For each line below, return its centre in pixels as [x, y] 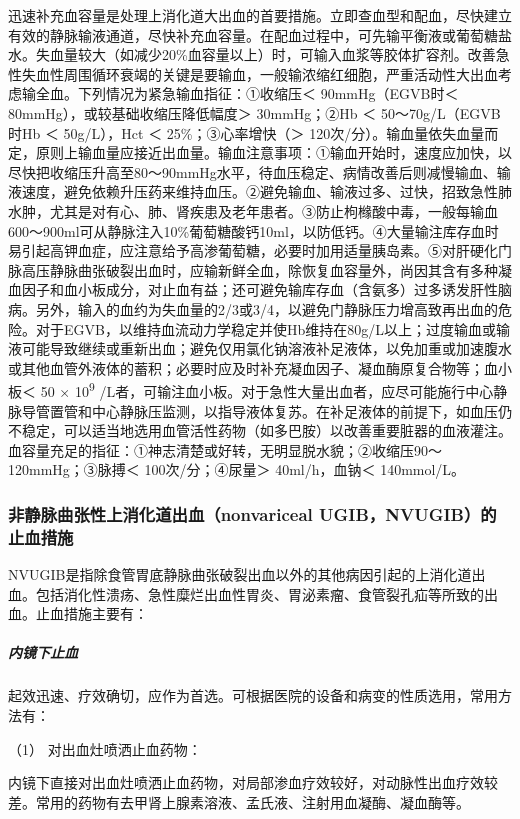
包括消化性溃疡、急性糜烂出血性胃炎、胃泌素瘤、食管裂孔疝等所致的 [259, 593]
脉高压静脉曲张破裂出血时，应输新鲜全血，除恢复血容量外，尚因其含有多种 [253, 269]
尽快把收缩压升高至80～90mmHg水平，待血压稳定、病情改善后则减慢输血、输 [259, 171]
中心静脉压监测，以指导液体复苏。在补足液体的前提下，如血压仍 [301, 410]
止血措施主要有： [91, 613]
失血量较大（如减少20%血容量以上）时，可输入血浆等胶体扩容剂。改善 [265, 54]
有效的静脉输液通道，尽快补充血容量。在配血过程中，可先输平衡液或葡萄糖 [253, 34]
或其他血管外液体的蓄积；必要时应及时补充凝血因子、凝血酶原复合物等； [246, 367]
